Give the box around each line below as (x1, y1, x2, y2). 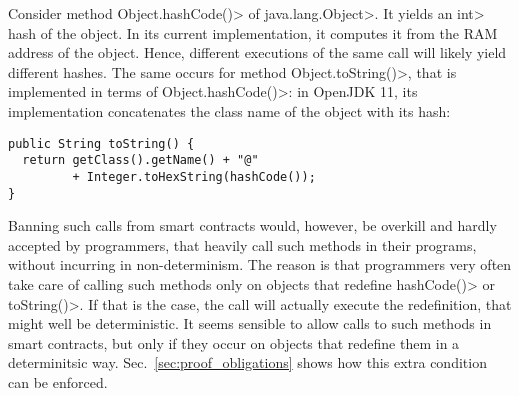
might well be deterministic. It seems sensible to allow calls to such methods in (8, 313, 492, 334)
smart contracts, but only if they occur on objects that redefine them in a (8, 332, 460, 353)
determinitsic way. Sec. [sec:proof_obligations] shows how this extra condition (8, 352, 487, 373)
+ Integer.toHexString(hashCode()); (72, 169, 316, 184)
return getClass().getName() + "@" (22, 153, 259, 168)
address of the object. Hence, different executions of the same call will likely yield (8, 42, 507, 63)
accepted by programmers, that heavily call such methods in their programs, (8, 234, 477, 255)
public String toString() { (8, 136, 195, 151)
